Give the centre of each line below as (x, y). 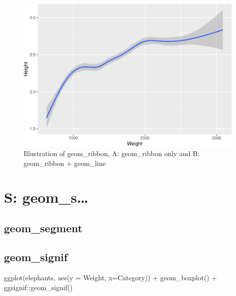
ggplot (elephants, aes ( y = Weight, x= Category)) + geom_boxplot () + (111, 277)
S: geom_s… (46, 197)
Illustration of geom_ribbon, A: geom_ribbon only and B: (112, 153)
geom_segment (43, 228)
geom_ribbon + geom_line (65, 163)
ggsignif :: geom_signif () (38, 287)
